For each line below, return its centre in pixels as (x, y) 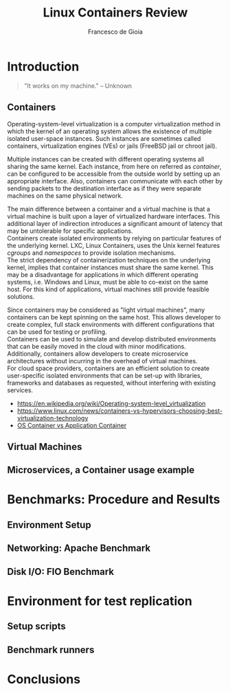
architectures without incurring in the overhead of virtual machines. (102, 361)
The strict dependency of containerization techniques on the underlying (109, 260)
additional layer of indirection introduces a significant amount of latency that (115, 223)
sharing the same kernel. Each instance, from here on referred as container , (114, 166)
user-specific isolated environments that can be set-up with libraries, (105, 375)
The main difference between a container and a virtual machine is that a (109, 209)
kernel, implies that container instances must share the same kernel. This (111, 267)
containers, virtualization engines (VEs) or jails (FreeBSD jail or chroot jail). (112, 146)
